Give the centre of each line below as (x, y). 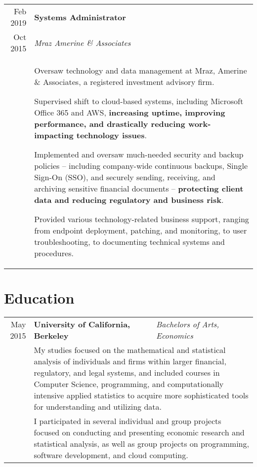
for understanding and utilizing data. (98, 407)
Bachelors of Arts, (188, 324)
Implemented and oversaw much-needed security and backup (139, 154)
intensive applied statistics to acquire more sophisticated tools (141, 395)
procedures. (54, 253)
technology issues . (111, 135)
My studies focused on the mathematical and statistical (130, 350)
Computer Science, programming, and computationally (129, 384)
